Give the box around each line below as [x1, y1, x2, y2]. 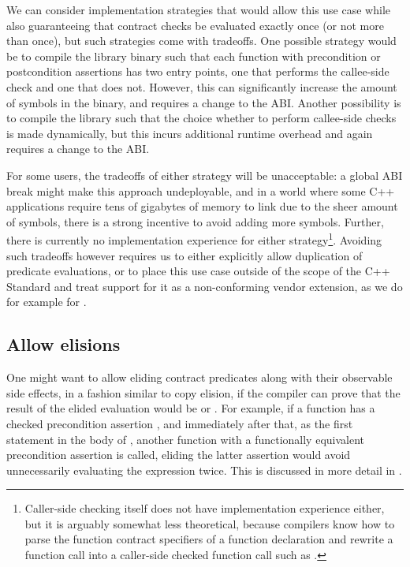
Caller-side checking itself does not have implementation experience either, [24, 500, 385, 517]
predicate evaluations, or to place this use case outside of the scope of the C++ [6, 263, 390, 279]
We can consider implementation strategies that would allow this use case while [6, 2, 390, 17]
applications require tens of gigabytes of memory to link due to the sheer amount [6, 198, 398, 214]
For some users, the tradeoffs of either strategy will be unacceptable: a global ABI [6, 166, 403, 183]
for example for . [6, 293, 87, 310]
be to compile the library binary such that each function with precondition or [6, 47, 381, 64]
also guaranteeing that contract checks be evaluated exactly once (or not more [6, 17, 384, 33]
